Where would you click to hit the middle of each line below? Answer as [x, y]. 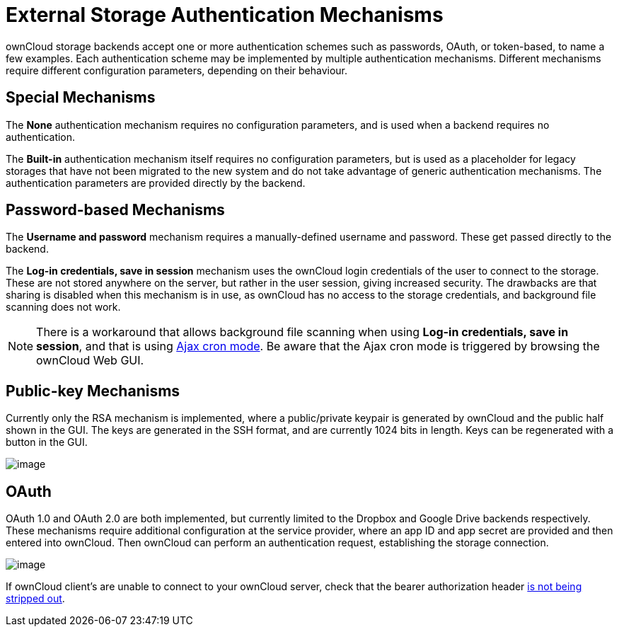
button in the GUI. [47, 442]
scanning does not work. [63, 307]
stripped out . [35, 599]
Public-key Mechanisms [93, 391]
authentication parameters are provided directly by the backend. [156, 183]
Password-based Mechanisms [115, 210]
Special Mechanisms [81, 98]
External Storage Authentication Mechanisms [225, 15]
